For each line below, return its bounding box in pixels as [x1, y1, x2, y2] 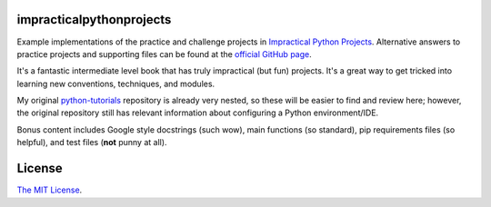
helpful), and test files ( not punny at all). [16, 137, 167, 148]
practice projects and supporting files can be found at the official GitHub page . [16, 48, 313, 59]
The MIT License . [16, 184, 83, 195]
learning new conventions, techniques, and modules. [16, 78, 215, 89]
